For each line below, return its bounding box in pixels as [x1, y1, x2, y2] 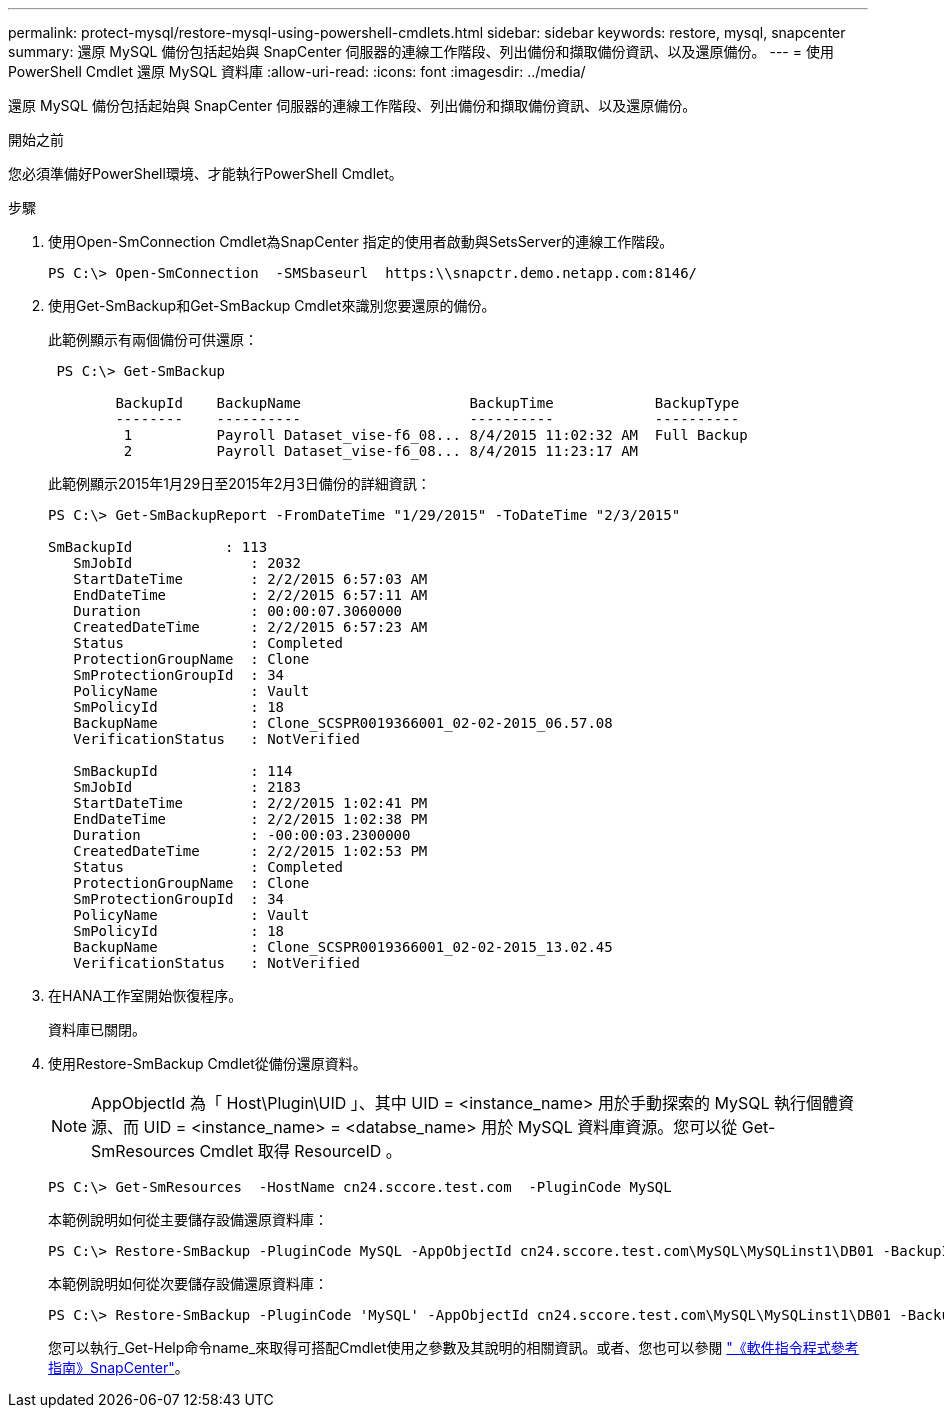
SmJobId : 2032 [73, 555, 301, 571]
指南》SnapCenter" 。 [48, 1359, 189, 1376]
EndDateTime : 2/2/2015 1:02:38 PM [73, 811, 428, 827]
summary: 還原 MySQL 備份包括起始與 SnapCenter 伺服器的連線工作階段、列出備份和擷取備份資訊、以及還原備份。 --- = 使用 [8, 43, 834, 60]
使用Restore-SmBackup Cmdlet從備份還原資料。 [48, 1055, 367, 1072]
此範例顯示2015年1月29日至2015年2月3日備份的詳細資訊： [48, 475, 431, 492]
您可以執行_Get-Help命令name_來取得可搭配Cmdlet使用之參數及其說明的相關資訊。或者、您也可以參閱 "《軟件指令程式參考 [48, 1339, 859, 1356]
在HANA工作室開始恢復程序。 [48, 987, 243, 1004]
